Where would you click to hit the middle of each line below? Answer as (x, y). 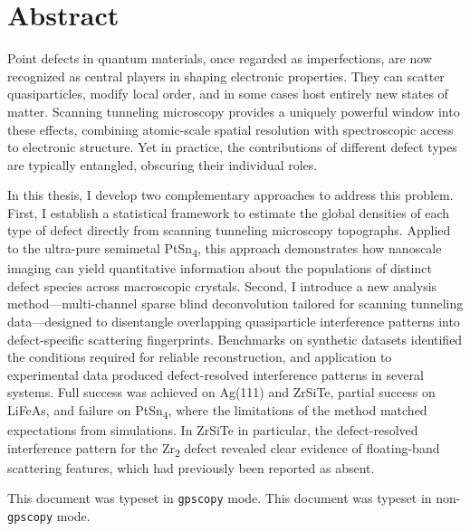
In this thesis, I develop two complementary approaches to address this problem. (230, 195)
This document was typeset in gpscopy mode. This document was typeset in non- (234, 498)
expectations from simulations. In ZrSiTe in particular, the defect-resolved (213, 430)
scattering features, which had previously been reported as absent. (191, 467)
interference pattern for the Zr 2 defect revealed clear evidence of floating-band (224, 449)
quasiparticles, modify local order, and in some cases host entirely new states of (228, 94)
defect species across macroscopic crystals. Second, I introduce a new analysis (222, 285)
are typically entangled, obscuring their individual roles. (163, 164)
